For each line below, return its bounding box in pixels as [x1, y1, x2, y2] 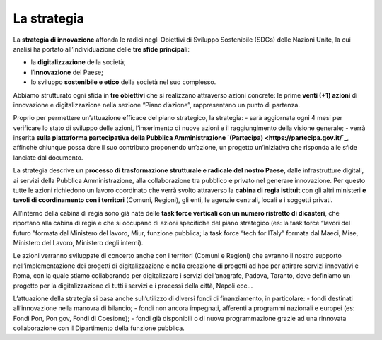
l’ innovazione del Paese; [30, 68, 104, 76]
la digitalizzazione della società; [30, 58, 127, 66]
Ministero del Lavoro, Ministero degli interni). [13, 238, 144, 247]
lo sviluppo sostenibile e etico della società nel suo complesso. [30, 78, 216, 86]
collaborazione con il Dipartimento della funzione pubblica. [13, 324, 185, 332]
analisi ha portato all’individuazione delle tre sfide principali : [13, 45, 190, 53]
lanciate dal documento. [13, 153, 83, 162]
